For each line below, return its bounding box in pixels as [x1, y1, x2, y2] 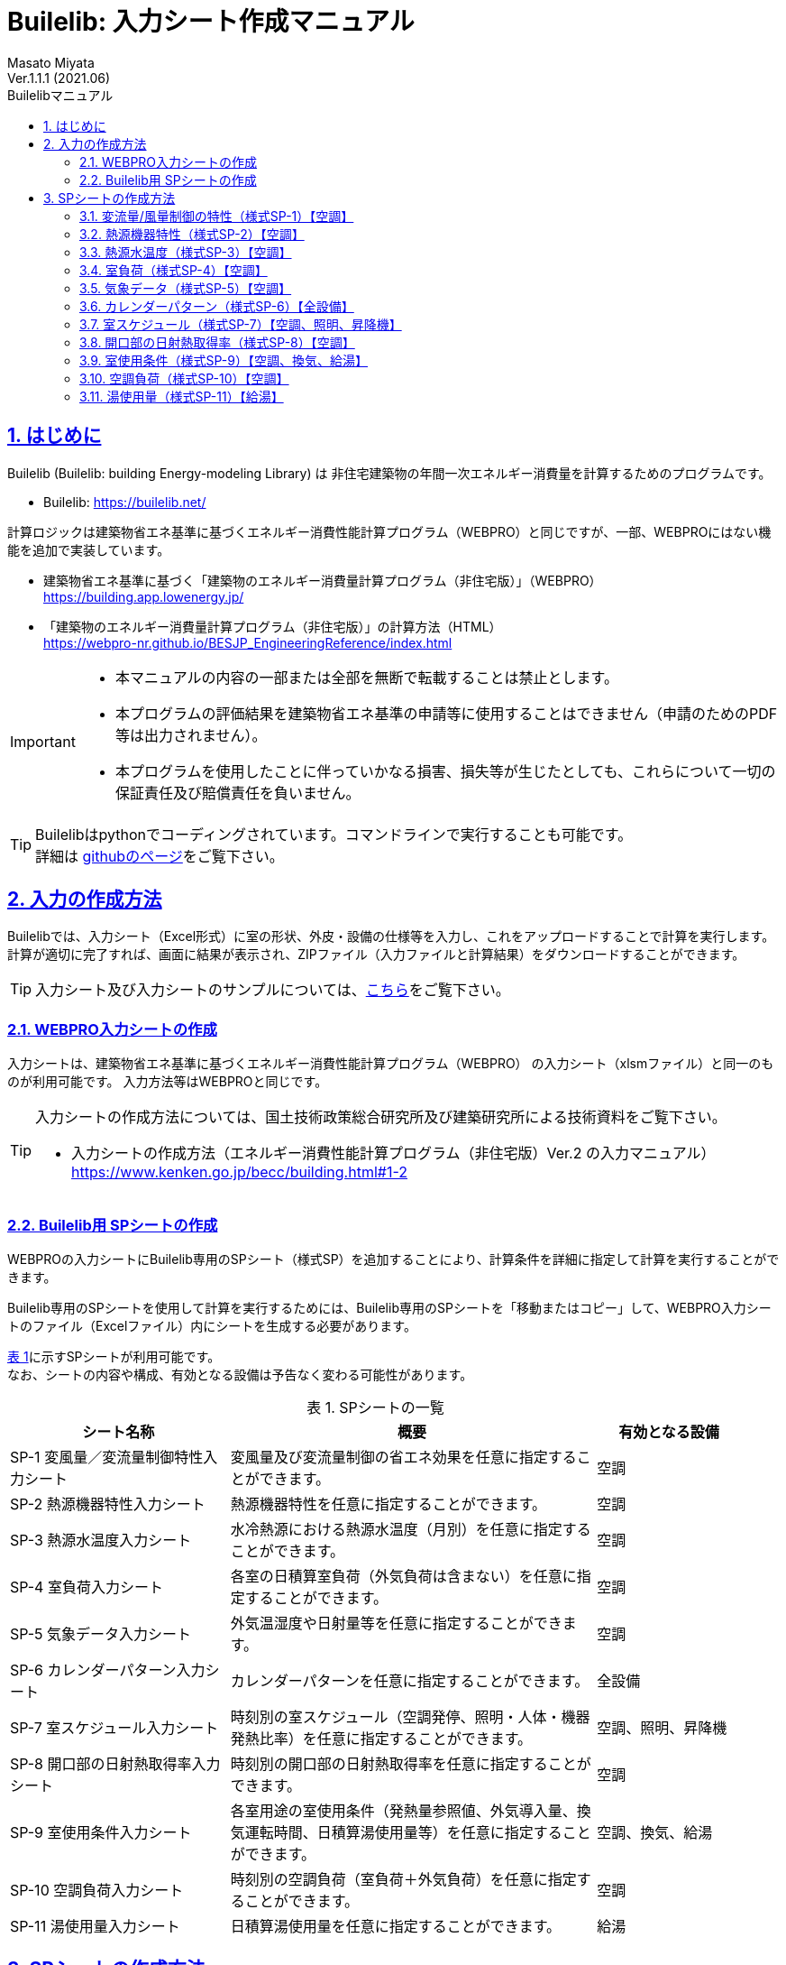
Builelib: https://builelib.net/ [43, 494, 206, 510]
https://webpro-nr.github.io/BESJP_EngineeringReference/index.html [43, 634, 452, 650]
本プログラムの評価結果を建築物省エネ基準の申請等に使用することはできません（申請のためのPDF [114, 704, 778, 723]
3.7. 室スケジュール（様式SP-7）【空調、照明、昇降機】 [79, 316, 402, 332]
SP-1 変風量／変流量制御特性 [10, 1447, 204, 1466]
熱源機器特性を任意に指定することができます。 [230, 1494, 547, 1513]
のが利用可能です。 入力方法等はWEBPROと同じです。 [7, 1074, 328, 1090]
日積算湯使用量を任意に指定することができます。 [230, 1916, 562, 1935]
